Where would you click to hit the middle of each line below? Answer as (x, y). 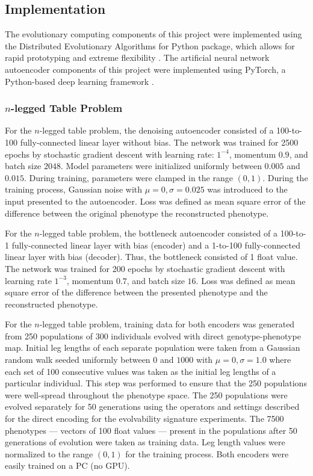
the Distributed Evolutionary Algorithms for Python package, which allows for (150, 45)
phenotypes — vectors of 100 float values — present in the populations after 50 (151, 430)
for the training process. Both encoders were (207, 453)
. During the (285, 177)
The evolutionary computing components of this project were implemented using (153, 34)
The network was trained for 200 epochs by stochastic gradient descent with (145, 268)
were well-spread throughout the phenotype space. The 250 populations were (146, 394)
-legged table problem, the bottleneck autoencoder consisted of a (158, 233)
